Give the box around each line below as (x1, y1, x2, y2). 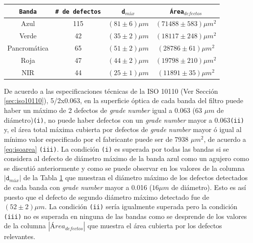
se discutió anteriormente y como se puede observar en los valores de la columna (4, 162, 245, 173)
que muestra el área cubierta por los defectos (87, 220, 222, 231)
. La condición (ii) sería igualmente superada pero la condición (45, 201, 238, 212)
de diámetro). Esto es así (171, 182, 246, 192)
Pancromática (7, 43, 49, 53)
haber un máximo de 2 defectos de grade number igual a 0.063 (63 (4, 105, 202, 115)
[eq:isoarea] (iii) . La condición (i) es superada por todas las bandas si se (4, 143, 229, 154)
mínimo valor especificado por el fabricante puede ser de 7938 (4, 134, 189, 144)
